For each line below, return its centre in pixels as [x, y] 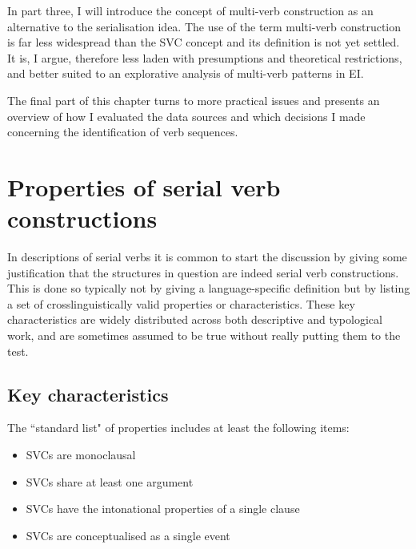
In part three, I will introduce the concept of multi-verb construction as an [190, 10]
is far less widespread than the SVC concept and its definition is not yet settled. [204, 42]
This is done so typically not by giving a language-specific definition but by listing [209, 288]
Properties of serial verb [144, 186]
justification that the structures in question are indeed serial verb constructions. [203, 272]
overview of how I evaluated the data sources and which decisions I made [186, 116]
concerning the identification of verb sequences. [123, 132]
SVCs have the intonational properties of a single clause [163, 509]
